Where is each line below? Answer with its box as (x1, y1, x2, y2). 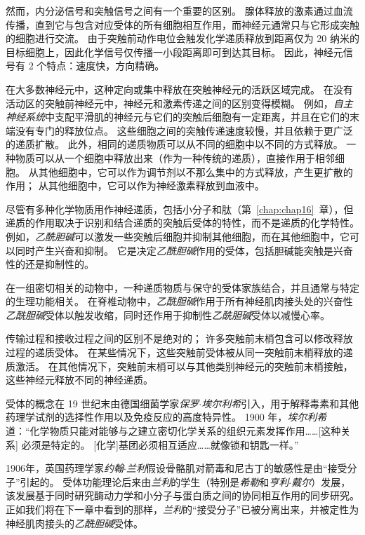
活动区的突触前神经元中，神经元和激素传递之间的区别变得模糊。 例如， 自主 (6, 95, 353, 110)
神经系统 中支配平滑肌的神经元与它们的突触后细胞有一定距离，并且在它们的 (6, 109, 350, 124)
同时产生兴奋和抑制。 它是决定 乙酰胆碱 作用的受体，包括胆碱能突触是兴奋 (15, 243, 353, 257)
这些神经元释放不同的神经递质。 (6, 372, 153, 387)
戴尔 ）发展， (291, 474, 351, 489)
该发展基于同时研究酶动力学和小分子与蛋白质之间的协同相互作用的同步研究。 (6, 488, 359, 503)
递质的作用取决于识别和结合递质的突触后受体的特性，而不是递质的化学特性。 (6, 215, 359, 230)
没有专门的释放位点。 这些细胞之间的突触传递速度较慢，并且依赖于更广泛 (15, 123, 353, 137)
